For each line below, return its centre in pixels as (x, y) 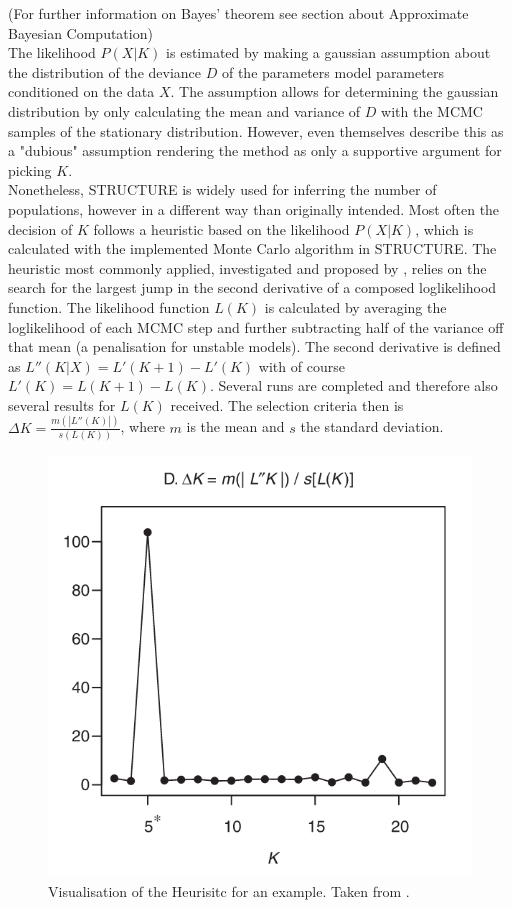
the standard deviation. (372, 426)
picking (30, 169)
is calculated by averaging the (355, 306)
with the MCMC (432, 110)
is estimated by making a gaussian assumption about (328, 52)
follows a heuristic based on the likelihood (221, 228)
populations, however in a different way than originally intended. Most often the (254, 208)
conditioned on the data (81, 91)
